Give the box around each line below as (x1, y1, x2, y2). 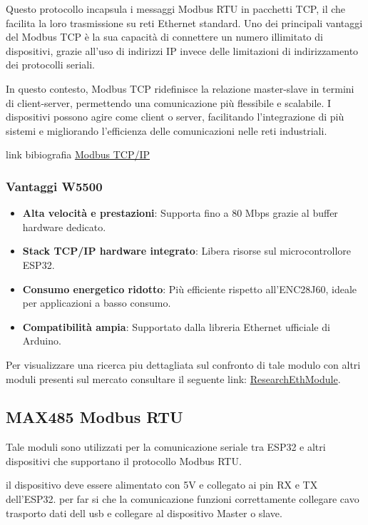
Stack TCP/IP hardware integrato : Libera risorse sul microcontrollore (22, 243, 351, 258)
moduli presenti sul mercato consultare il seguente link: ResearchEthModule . (6, 371, 341, 386)
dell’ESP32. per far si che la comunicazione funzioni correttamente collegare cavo (6, 491, 359, 506)
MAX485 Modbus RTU (6, 406, 183, 428)
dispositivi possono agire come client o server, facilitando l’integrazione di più (6, 109, 344, 124)
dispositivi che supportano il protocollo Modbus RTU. (6, 453, 242, 468)
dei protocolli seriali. (6, 57, 96, 72)
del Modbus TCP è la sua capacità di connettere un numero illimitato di (6, 29, 323, 44)
